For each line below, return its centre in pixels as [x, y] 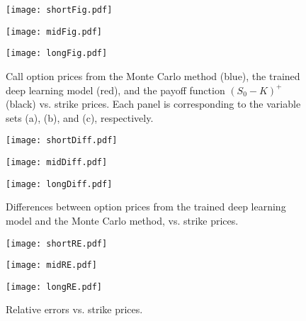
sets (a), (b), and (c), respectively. [80, 117]
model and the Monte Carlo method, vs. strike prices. [122, 220]
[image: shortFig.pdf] [59, 10]
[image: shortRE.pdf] [57, 243]
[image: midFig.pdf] [54, 32]
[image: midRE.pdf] [51, 265]
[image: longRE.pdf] [54, 287]
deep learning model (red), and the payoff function [115, 90]
